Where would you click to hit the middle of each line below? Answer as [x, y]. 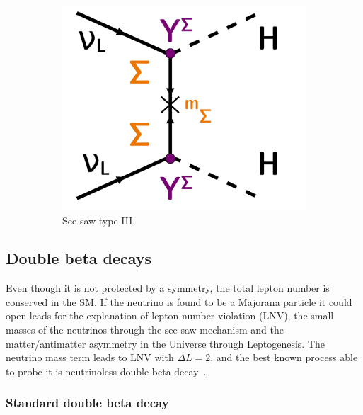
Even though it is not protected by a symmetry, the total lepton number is [168, 288]
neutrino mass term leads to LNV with [90, 357]
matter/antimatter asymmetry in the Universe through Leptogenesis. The [166, 343]
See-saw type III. [99, 220]
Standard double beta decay [87, 403]
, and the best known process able [284, 357]
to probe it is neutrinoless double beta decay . [106, 371]
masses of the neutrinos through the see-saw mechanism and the [145, 330]
